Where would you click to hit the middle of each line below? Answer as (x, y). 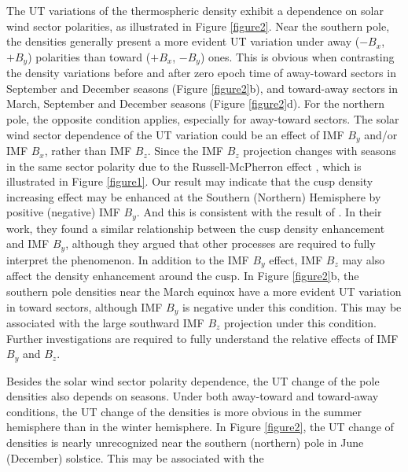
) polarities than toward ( (89, 56)
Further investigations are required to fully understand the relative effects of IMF (202, 338)
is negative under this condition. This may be (292, 306)
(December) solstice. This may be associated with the (135, 457)
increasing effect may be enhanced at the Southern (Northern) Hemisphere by (194, 196)
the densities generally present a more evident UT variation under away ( (183, 41)
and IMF (28, 243)
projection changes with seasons (320, 151)
